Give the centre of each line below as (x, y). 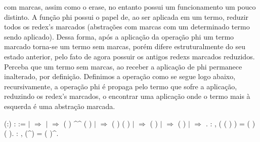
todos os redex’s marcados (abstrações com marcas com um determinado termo (127, 27)
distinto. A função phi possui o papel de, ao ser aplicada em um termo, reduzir (126, 16)
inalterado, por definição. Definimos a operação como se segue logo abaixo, (120, 76)
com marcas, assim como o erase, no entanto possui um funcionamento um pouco (130, 7)
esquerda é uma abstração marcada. (60, 106)
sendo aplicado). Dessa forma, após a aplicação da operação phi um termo (119, 36)
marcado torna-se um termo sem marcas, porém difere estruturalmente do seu (125, 46)
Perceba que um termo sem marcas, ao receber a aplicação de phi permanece (123, 66)
